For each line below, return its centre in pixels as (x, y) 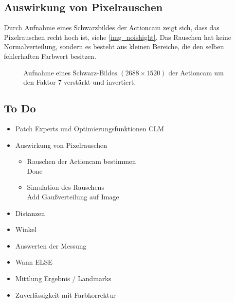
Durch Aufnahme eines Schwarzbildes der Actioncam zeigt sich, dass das (112, 27)
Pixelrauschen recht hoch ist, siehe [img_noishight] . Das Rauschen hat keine (118, 37)
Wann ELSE (34, 262)
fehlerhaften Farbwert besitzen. (50, 56)
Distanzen (30, 213)
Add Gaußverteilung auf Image (73, 196)
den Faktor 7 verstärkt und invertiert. (80, 82)
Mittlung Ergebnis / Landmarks (63, 278)
